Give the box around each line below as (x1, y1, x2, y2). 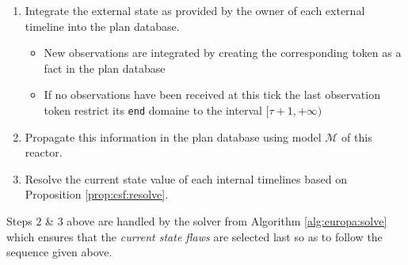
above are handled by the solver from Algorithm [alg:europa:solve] (67, 213, 387, 229)
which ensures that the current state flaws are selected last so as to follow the (6, 228, 383, 244)
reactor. (25, 144, 63, 161)
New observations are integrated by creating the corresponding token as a (44, 44, 402, 61)
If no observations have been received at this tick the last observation (44, 86, 380, 103)
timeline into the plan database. (25, 17, 180, 34)
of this (341, 128, 372, 145)
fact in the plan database (44, 59, 166, 76)
